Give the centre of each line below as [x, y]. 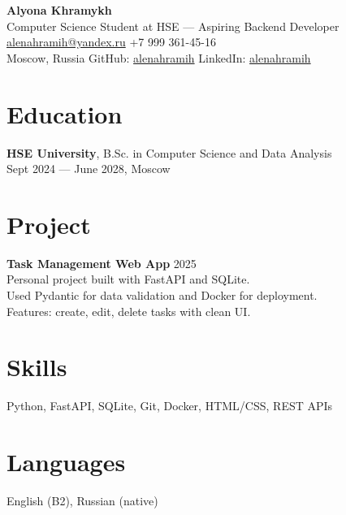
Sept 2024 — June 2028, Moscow [89, 169]
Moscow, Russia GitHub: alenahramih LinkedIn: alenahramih [159, 57]
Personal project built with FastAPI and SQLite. [128, 279]
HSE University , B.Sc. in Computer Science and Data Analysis [169, 152]
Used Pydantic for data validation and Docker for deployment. [162, 295]
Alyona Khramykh [59, 10]
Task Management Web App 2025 [102, 263]
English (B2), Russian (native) [82, 501]
